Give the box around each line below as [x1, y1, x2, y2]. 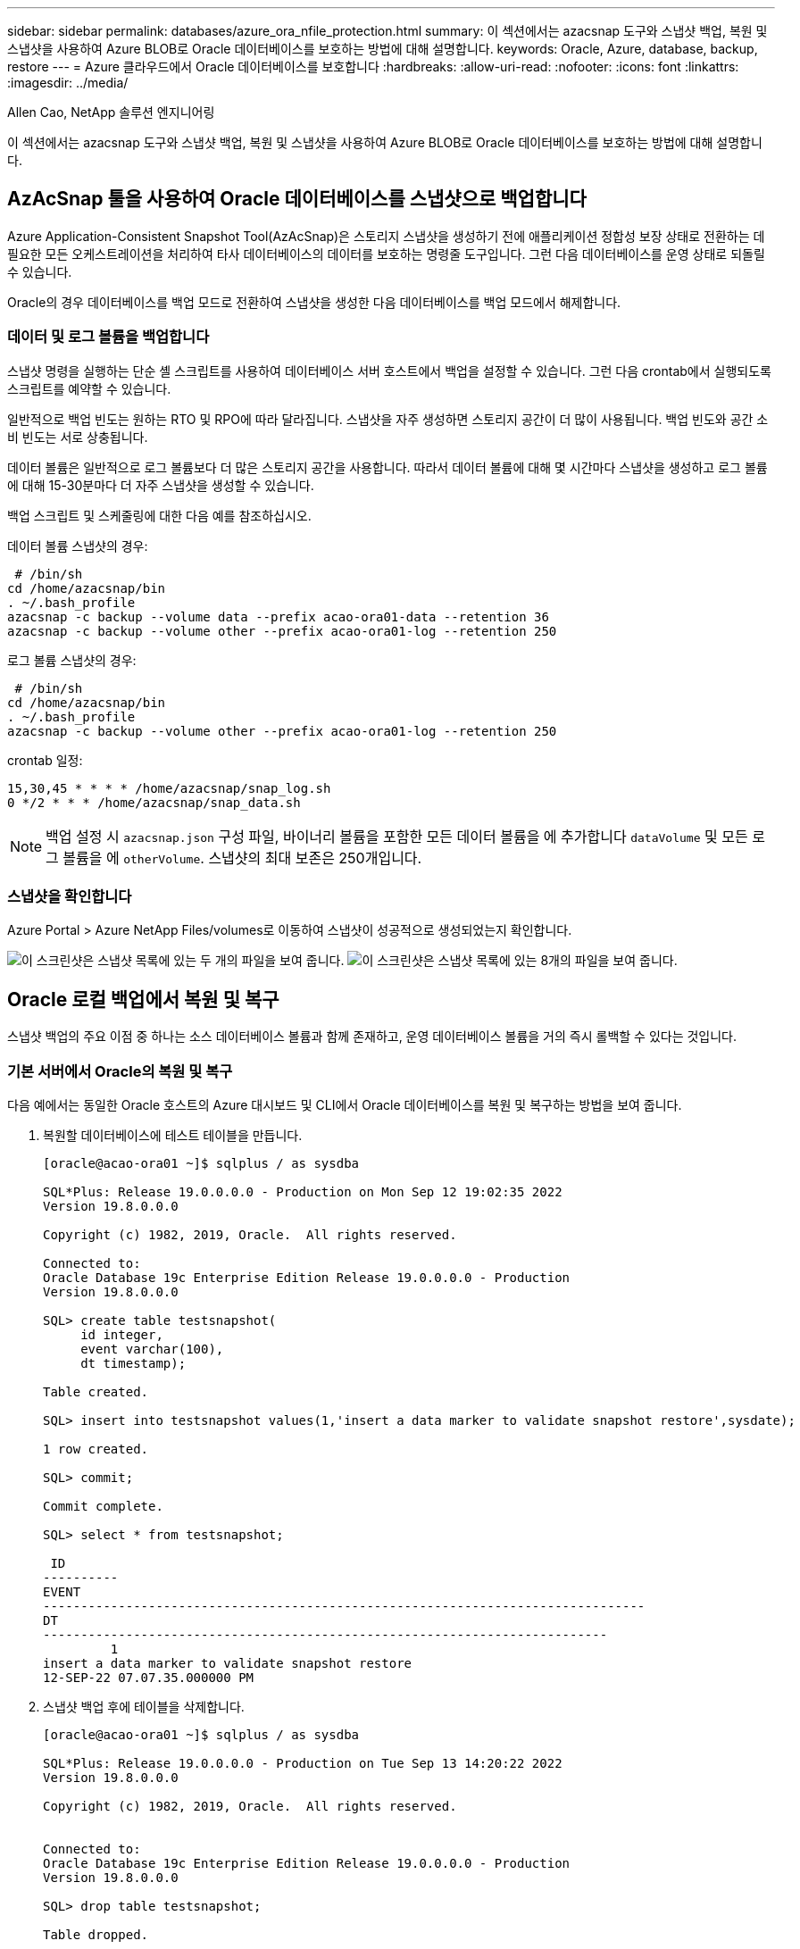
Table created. [43, 1384, 149, 1399]
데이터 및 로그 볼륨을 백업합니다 [7, 328, 210, 346]
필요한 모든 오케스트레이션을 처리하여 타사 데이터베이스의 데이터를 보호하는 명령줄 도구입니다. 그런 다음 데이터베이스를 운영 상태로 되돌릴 [7, 246, 765, 262]
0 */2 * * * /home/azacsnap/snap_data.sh [7, 795, 301, 810]
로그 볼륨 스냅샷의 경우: [7, 652, 137, 668]
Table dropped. [43, 1927, 149, 1942]
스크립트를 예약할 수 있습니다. [7, 380, 171, 396]
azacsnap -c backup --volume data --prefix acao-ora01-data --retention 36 [7, 609, 549, 624]
